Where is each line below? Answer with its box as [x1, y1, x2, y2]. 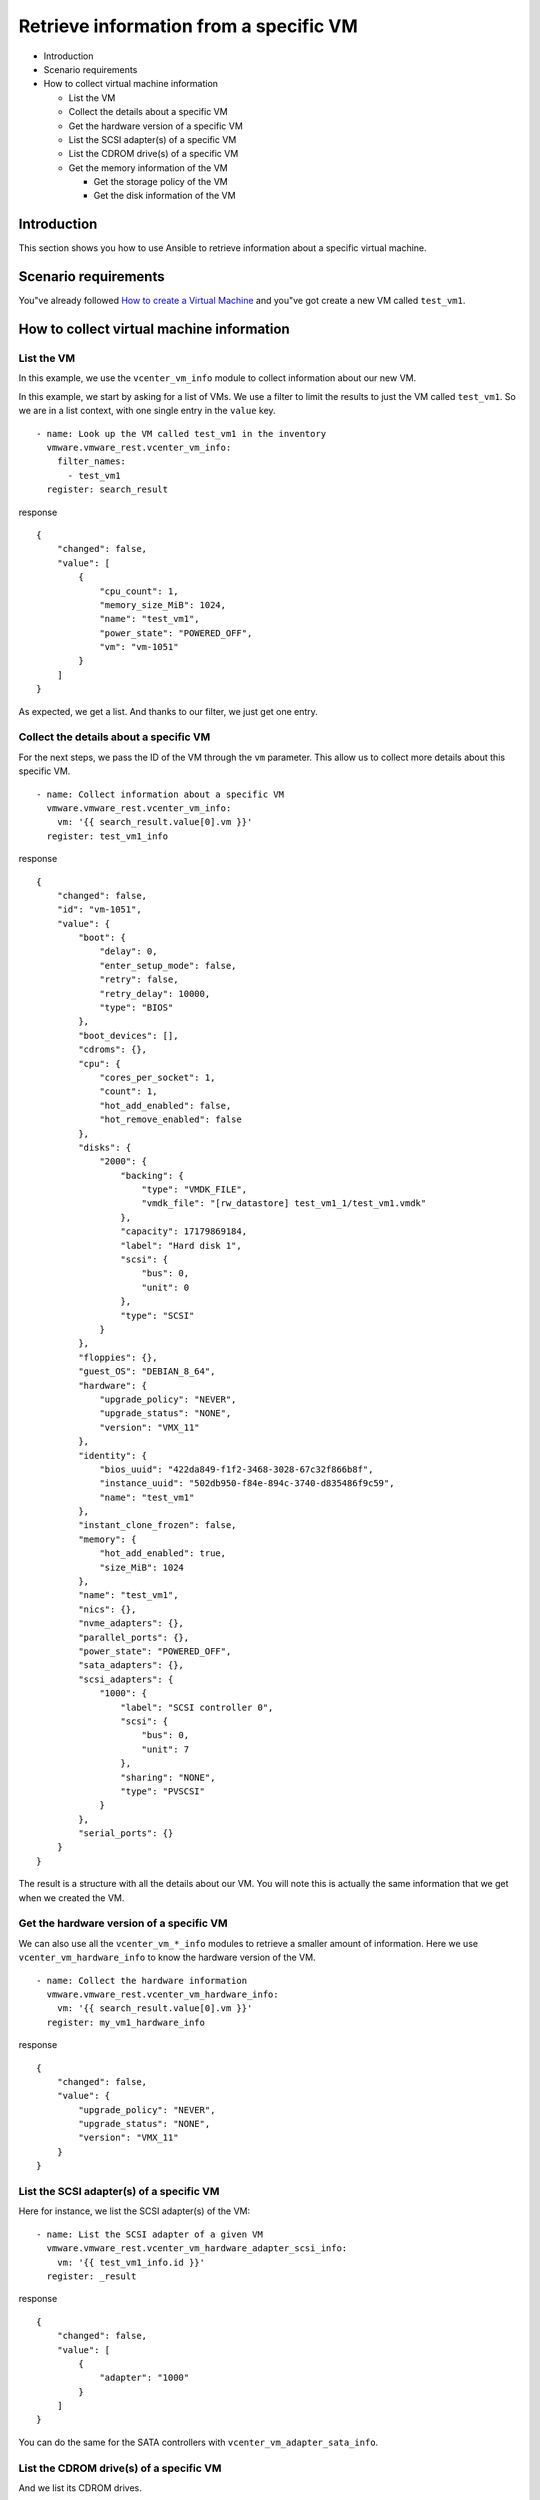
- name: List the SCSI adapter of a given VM [36, 2228, 264, 2240]
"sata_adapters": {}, [78, 1660, 185, 1671]
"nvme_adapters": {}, [78, 1618, 185, 1629]
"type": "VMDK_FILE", [141, 1184, 248, 1195]
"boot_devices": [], [78, 1030, 179, 1041]
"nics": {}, [78, 1603, 137, 1615]
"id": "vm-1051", [56, 904, 142, 915]
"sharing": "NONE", [120, 1771, 216, 1783]
